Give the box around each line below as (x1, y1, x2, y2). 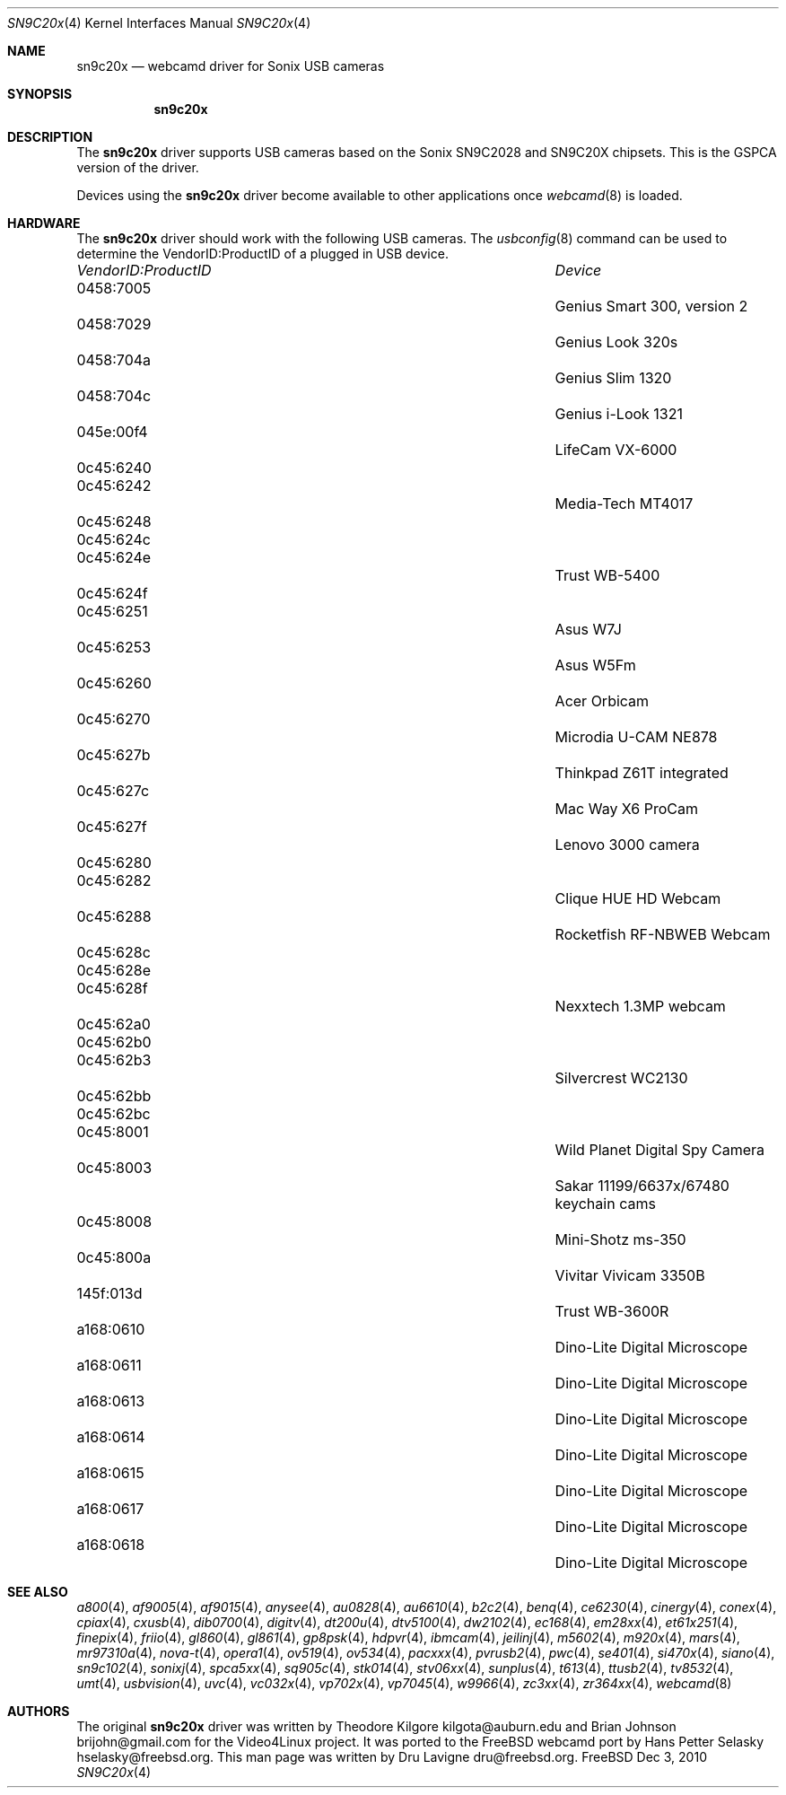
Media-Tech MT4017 (555, 495, 694, 512)
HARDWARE (7, 215, 81, 231)
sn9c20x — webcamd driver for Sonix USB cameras (76, 58, 385, 74)
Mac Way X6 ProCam (555, 800, 698, 818)
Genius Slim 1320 (555, 369, 672, 387)
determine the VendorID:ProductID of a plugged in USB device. (76, 246, 449, 261)
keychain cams (555, 1195, 656, 1213)
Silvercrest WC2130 (555, 1069, 688, 1087)
